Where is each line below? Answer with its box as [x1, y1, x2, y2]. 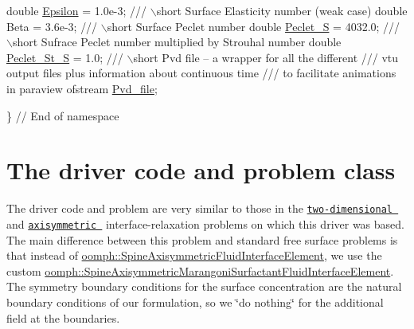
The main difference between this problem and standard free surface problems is [6, 231, 398, 248]
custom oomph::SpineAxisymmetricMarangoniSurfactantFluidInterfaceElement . [6, 262, 394, 279]
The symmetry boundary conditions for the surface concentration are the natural [6, 278, 402, 295]
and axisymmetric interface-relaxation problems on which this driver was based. [6, 215, 404, 232]
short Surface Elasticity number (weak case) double [156, 2, 408, 18]
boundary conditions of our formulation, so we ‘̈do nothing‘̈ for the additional [6, 293, 384, 310]
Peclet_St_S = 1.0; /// [6, 49, 123, 65]
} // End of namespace [6, 107, 119, 123]
